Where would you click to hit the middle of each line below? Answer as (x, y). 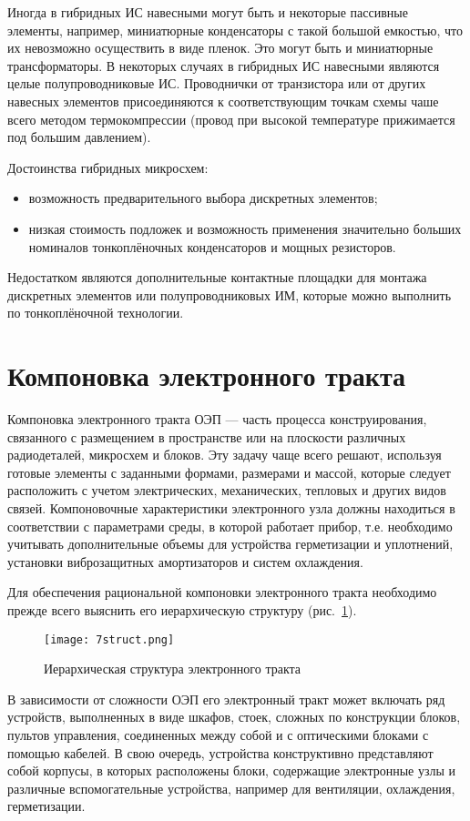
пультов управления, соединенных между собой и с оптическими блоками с (218, 735)
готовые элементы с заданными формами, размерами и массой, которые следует (229, 472)
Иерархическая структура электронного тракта (173, 669)
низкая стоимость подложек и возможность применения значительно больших (245, 228)
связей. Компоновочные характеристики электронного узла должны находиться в (231, 508)
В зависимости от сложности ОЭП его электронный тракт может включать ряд (226, 699)
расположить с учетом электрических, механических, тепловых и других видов (227, 490)
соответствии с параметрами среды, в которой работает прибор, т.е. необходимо (230, 526)
